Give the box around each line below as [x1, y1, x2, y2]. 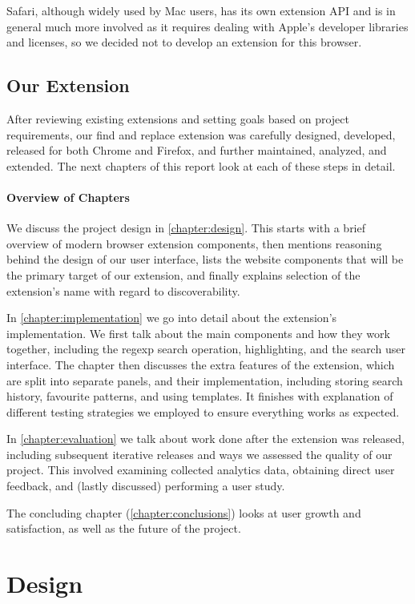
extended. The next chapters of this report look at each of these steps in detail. [6, 157, 396, 174]
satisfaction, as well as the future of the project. [6, 520, 241, 537]
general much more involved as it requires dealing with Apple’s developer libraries [6, 18, 409, 34]
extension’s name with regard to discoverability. [6, 282, 240, 299]
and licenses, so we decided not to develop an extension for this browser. [6, 34, 362, 50]
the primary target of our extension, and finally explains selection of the [6, 266, 361, 283]
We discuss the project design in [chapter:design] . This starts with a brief [6, 219, 366, 236]
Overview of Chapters [6, 188, 130, 205]
